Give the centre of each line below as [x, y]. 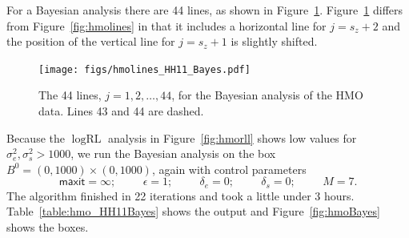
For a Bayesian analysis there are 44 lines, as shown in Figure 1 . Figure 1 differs [205, 10]
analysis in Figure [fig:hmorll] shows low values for [233, 137]
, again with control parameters [229, 169]
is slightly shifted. [274, 41]
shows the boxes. [48, 227]
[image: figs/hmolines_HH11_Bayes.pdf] [144, 69]
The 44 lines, [70, 95]
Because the [36, 137]
